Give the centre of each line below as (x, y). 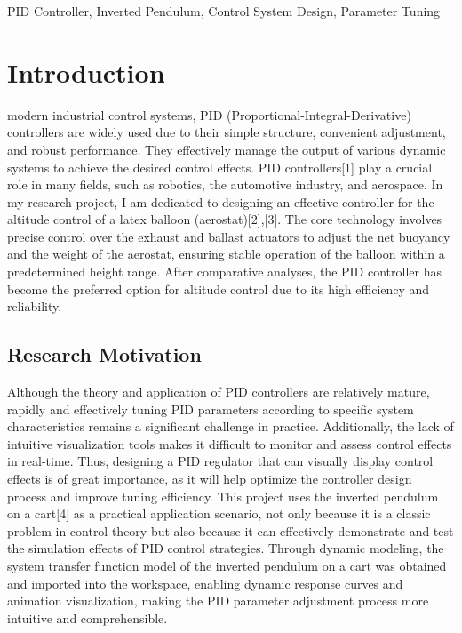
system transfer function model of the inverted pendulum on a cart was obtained (227, 565)
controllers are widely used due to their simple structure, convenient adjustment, (227, 132)
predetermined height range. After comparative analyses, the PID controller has (224, 272)
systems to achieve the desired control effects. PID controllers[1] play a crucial (220, 167)
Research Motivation (104, 354)
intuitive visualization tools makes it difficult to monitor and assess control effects (230, 443)
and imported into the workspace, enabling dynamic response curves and (205, 583)
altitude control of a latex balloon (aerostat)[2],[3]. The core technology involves (225, 219)
